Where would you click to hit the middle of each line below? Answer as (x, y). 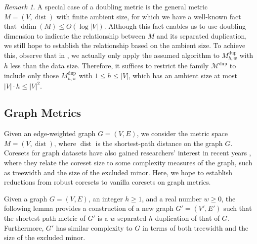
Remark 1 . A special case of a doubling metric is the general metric (106, 6)
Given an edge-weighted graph (50, 133)
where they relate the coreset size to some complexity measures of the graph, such (128, 162)
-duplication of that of (186, 218)
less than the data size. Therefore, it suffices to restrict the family (109, 66)
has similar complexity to (94, 227)
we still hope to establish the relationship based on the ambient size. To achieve (125, 45)
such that (238, 208)
